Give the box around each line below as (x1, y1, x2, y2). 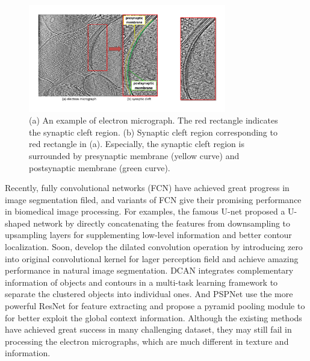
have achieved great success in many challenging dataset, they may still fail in (5, 323, 292, 336)
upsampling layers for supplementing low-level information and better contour (5, 228, 292, 241)
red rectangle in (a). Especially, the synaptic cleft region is (29, 137, 244, 150)
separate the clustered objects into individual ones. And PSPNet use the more (5, 287, 293, 300)
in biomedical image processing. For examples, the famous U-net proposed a (5, 205, 285, 218)
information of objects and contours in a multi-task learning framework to (5, 275, 278, 288)
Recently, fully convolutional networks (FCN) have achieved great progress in (5, 181, 290, 194)
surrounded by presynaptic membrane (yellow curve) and (29, 149, 240, 162)
